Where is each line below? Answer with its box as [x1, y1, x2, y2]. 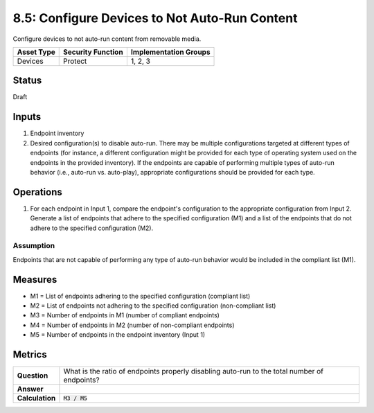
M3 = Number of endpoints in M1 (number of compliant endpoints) [30, 311, 220, 319]
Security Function [63, 47, 124, 57]
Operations [12, 186, 62, 197]
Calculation [17, 394, 56, 403]
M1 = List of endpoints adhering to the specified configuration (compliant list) [30, 292, 251, 300]
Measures [12, 274, 57, 285]
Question [17, 371, 48, 380]
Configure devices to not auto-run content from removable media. [12, 35, 202, 43]
